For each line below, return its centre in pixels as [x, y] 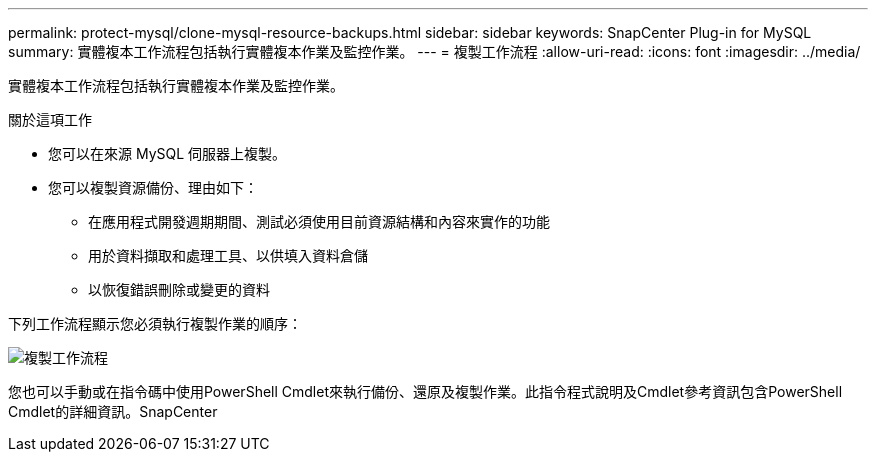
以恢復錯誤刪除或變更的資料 [179, 289]
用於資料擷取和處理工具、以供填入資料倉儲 [228, 255]
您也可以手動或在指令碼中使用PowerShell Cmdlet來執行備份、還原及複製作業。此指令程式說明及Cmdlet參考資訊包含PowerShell [425, 391]
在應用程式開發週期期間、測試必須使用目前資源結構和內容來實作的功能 [319, 221]
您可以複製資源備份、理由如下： [153, 187]
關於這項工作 [50, 119]
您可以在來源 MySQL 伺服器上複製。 [167, 153]
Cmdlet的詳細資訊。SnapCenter [113, 411]
